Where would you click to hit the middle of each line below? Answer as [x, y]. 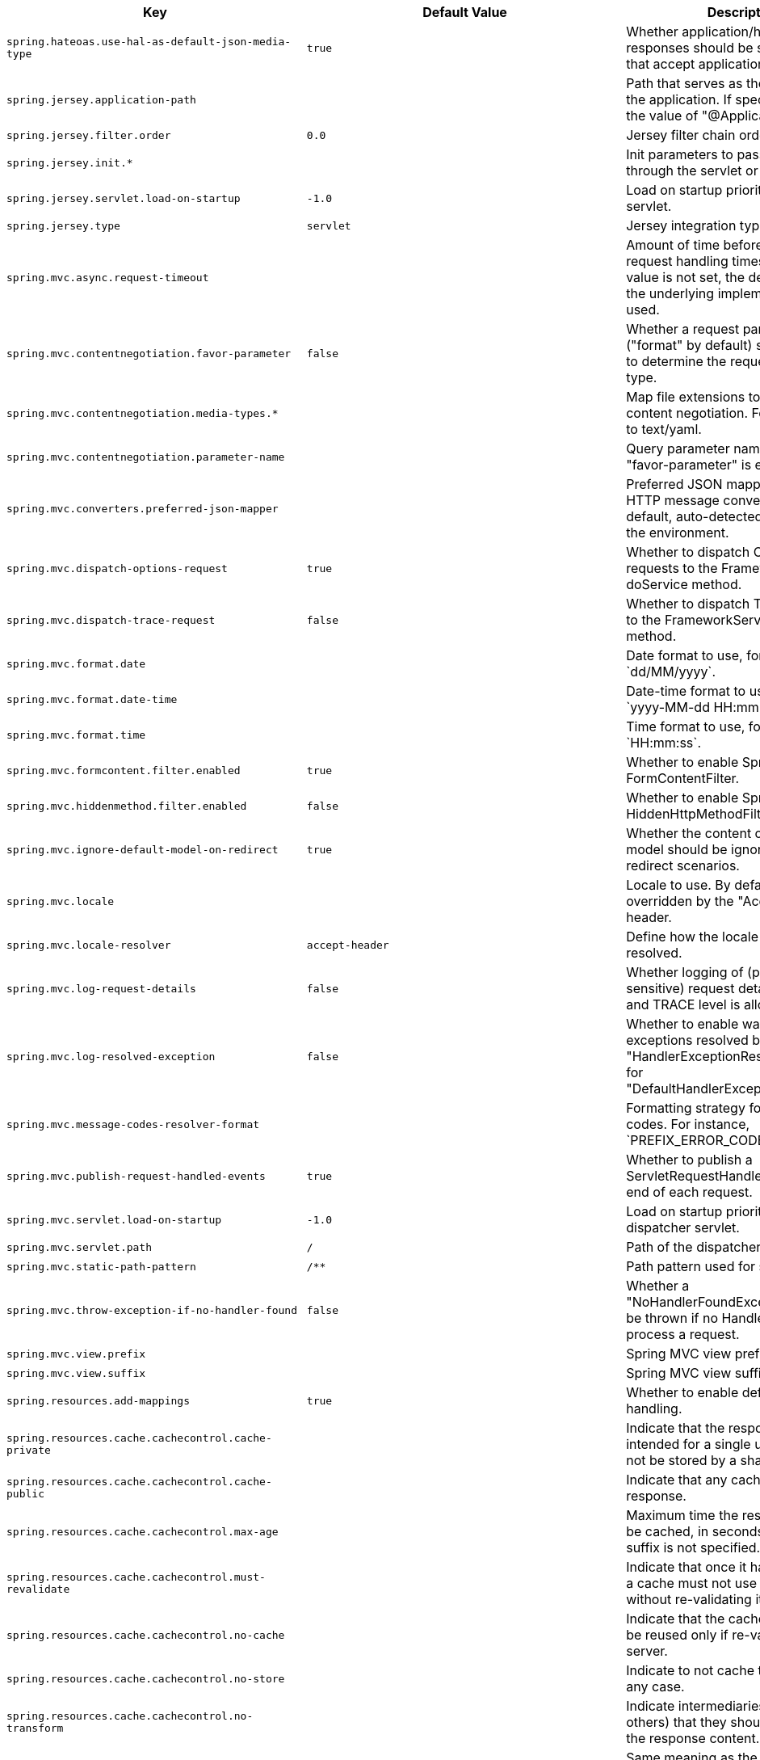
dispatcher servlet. [683, 1227]
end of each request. [689, 1192]
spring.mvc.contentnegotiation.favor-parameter [149, 353]
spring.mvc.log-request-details [101, 988]
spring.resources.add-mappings [98, 1400]
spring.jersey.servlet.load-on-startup [124, 198]
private [29, 1450]
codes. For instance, [688, 1124]
